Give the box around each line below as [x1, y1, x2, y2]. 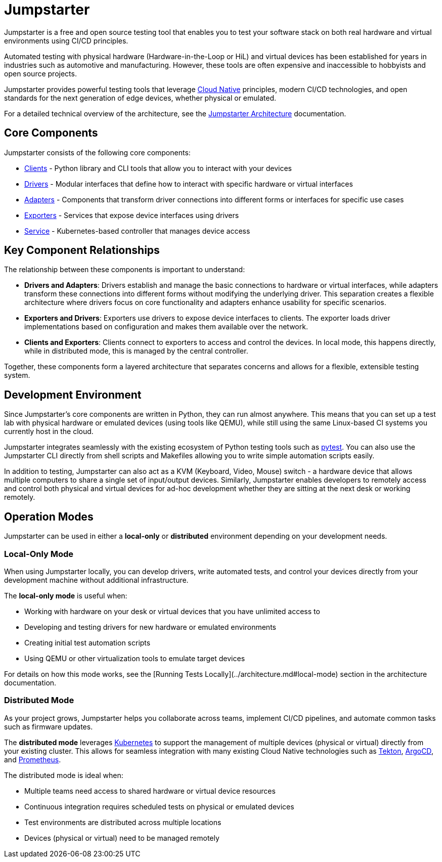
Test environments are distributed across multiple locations [24, 817, 222, 827]
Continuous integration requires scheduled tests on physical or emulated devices [24, 802, 294, 811]
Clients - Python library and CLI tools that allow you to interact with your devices [24, 163, 292, 173]
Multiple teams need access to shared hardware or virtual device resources [24, 786, 276, 795]
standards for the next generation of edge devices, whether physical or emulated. [4, 93, 277, 102]
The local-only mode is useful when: [4, 591, 127, 600]
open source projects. [4, 69, 77, 78]
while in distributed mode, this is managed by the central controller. [24, 347, 248, 356]
